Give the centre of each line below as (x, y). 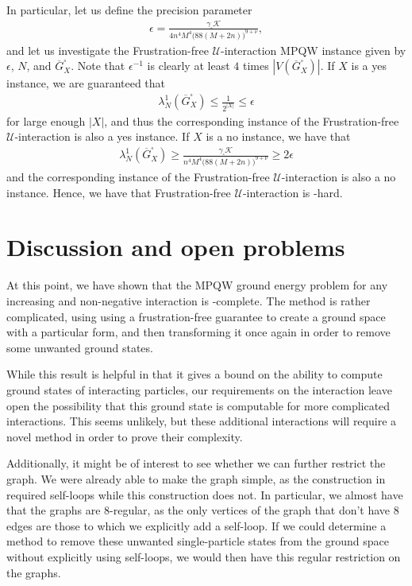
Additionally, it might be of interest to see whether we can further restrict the (196, 463)
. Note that (98, 66)
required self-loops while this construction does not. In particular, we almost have (205, 494)
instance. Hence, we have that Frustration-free (119, 192)
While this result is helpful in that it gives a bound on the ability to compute (194, 374)
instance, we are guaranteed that (86, 83)
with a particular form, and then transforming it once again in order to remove (198, 332)
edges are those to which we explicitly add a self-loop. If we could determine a (196, 525)
